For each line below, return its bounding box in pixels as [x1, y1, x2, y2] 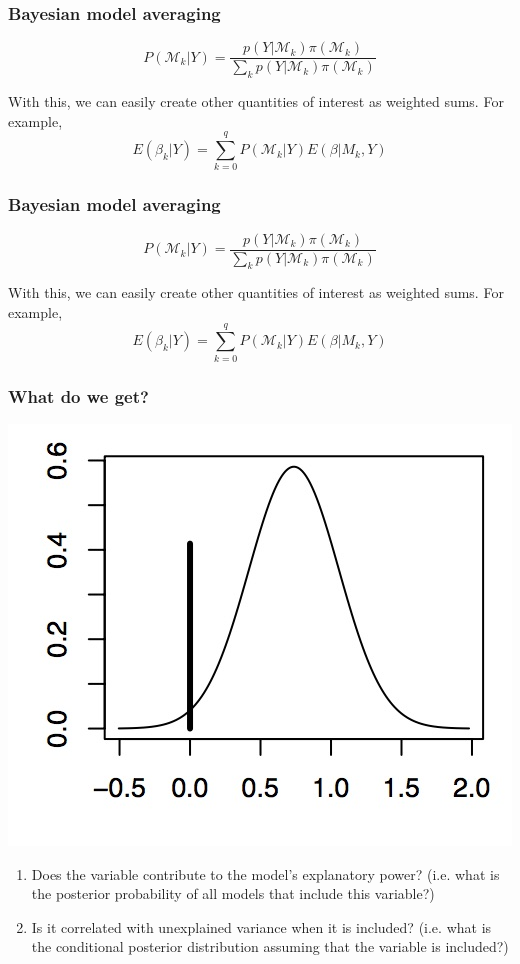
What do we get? [8, 383, 149, 408]
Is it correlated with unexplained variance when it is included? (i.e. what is [31, 916, 492, 937]
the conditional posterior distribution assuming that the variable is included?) [31, 936, 509, 957]
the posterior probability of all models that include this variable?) [31, 883, 435, 904]
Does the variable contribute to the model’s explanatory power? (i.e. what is [31, 863, 500, 884]
